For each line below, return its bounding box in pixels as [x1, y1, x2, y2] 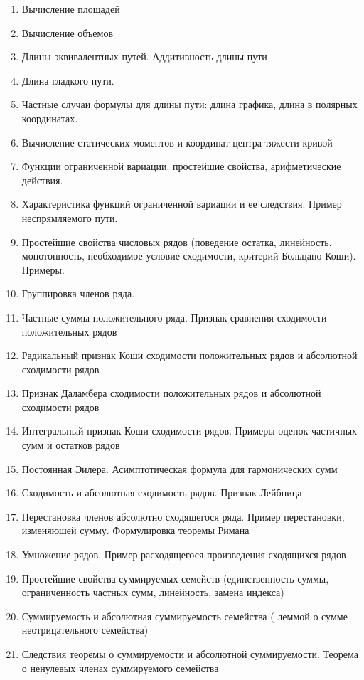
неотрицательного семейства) [21, 622, 149, 637]
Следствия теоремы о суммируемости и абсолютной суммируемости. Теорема [21, 647, 358, 661]
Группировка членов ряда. [21, 286, 135, 301]
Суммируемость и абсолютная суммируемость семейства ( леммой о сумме [21, 608, 348, 623]
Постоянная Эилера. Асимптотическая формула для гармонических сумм [21, 461, 338, 476]
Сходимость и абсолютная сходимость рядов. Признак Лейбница [21, 485, 302, 500]
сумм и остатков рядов [21, 437, 120, 452]
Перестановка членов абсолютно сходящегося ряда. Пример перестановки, [21, 509, 345, 524]
